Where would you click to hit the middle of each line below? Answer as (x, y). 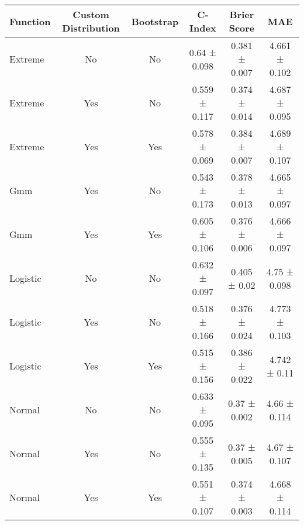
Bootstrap (155, 21)
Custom (91, 14)
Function (30, 21)
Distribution (91, 28)
